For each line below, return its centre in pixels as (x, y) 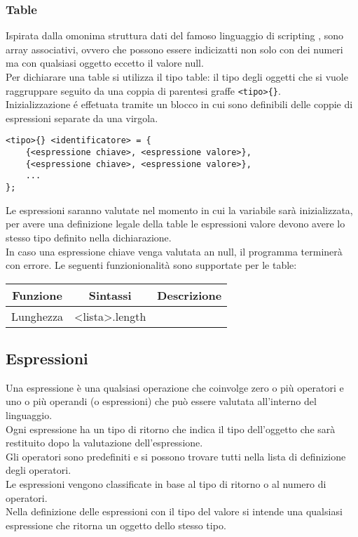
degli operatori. (39, 470)
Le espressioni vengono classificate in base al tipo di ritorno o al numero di (166, 484)
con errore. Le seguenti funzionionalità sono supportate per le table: (151, 265)
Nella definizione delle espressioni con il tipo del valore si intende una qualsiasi (174, 511)
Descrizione (190, 295)
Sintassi (110, 295)
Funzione (37, 295)
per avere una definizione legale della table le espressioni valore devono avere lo (175, 224)
